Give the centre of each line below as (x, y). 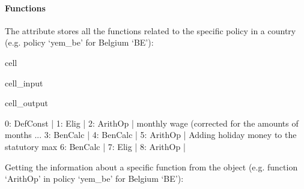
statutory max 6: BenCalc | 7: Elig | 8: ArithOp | (95, 146)
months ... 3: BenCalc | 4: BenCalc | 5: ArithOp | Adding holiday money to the (151, 135)
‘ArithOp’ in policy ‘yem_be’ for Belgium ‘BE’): (94, 178)
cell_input (24, 82)
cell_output (26, 103)
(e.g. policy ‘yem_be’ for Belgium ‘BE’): (79, 42)
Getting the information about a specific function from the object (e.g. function (151, 166)
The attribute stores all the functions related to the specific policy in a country (150, 30)
